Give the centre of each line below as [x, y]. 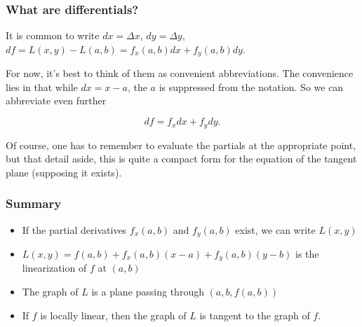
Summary [34, 203]
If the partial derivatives [74, 229]
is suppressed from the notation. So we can [251, 86]
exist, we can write [275, 229]
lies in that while [42, 86]
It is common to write [53, 35]
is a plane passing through [148, 291]
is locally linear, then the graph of [113, 315]
